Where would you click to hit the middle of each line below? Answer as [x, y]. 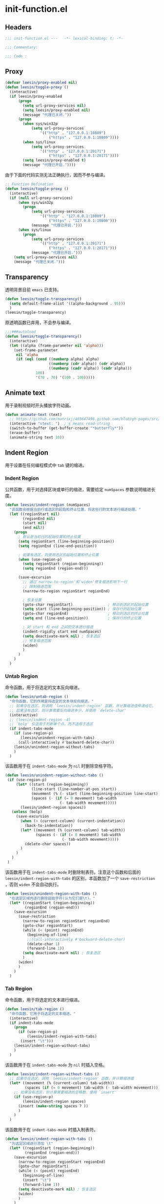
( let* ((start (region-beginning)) [52, 785]
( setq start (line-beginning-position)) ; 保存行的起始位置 [82, 609]
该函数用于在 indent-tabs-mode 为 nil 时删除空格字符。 [60, 766]
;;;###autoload [20, 332]
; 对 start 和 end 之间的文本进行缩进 [58, 627]
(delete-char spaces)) [48, 844]
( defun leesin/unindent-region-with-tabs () [51, 894]
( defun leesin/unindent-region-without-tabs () [54, 775]
